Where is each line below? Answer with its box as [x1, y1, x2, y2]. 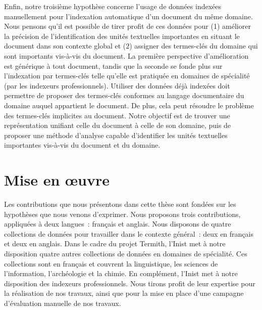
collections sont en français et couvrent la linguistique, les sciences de [4, 258, 218, 269]
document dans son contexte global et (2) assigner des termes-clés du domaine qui [4, 40, 258, 51]
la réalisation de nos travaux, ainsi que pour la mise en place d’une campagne [4, 288, 244, 298]
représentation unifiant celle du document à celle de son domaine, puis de [4, 120, 231, 130]
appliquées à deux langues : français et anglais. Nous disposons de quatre [4, 218, 231, 229]
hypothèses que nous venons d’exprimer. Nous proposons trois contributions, [4, 208, 241, 219]
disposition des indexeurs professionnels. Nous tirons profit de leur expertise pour [4, 278, 255, 288]
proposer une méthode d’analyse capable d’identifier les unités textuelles [4, 129, 228, 140]
